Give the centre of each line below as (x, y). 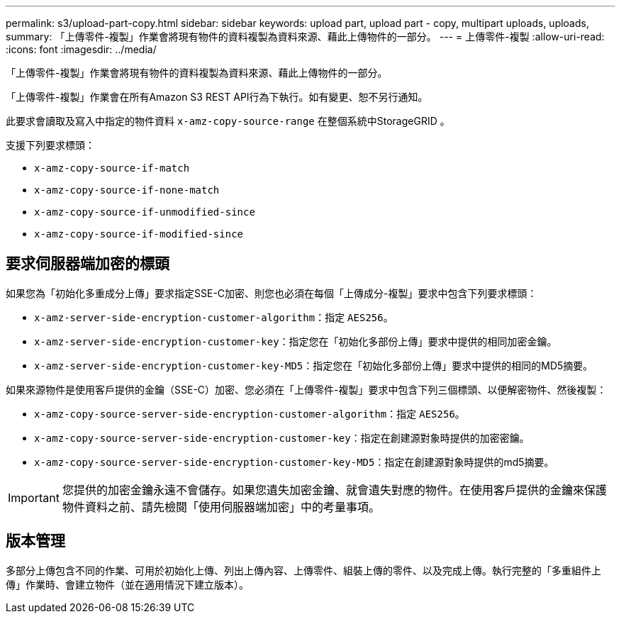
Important (34, 497)
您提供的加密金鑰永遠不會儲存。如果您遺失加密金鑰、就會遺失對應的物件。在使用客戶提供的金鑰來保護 (334, 490)
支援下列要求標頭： (50, 145)
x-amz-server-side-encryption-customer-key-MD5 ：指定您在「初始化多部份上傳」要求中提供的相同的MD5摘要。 (314, 365)
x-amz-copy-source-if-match (112, 168)
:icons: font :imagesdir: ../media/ (81, 49)
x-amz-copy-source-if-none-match (127, 190)
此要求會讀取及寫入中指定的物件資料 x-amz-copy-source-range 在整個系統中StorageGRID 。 (228, 121)
